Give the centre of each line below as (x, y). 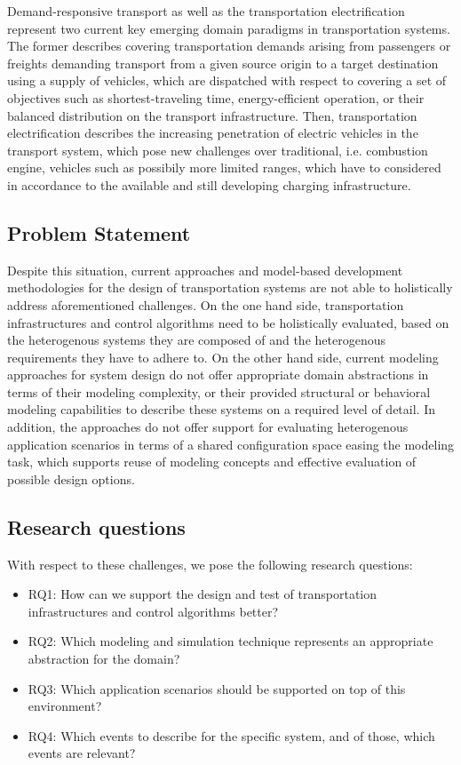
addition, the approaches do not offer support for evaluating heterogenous (208, 427)
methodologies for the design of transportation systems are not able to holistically (230, 287)
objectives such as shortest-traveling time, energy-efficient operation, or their (216, 97)
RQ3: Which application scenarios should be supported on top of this (217, 688)
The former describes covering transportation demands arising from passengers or (229, 46)
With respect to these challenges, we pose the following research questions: (210, 564)
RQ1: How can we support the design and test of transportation (203, 594)
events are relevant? (82, 753)
